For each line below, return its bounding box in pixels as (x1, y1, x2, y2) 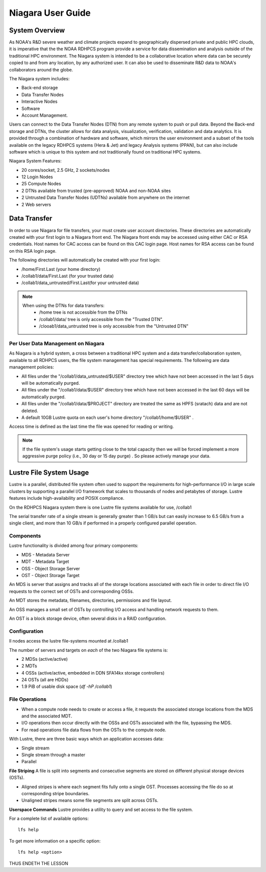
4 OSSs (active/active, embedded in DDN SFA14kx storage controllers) (21, 670, 165, 676)
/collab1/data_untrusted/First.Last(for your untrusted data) (21, 280, 139, 286)
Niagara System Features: (9, 158, 62, 164)
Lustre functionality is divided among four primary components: (9, 543, 139, 549)
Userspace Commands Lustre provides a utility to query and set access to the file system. (9, 807, 193, 812)
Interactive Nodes (21, 98, 58, 104)
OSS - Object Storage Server (21, 565, 80, 571)
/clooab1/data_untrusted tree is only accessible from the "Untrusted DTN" (39, 323, 189, 329)
